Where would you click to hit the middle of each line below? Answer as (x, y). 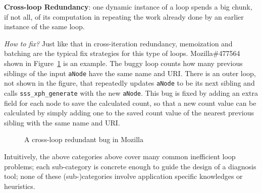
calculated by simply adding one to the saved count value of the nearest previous (129, 113)
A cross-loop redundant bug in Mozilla (84, 139)
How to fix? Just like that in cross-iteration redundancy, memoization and (118, 43)
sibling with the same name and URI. (62, 122)
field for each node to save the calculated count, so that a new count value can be (130, 103)
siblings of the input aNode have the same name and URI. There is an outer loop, (130, 73)
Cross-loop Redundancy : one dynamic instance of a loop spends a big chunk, (128, 7)
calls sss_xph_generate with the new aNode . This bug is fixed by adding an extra (131, 92)
